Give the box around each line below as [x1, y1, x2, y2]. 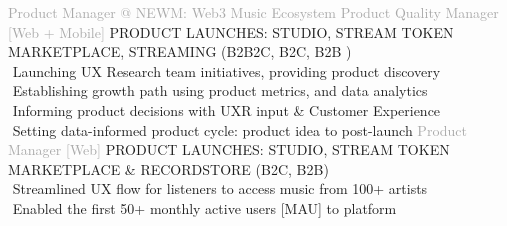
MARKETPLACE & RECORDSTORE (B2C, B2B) [8, 158, 329, 179]
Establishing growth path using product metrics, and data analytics [12, 80, 428, 101]
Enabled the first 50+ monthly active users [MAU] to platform [12, 197, 397, 218]
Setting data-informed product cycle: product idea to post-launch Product [12, 119, 468, 140]
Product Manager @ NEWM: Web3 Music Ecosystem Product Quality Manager [8, 2, 499, 22]
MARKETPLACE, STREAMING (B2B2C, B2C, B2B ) [8, 41, 352, 62]
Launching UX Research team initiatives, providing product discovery [12, 60, 441, 81]
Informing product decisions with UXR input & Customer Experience [12, 99, 441, 120]
